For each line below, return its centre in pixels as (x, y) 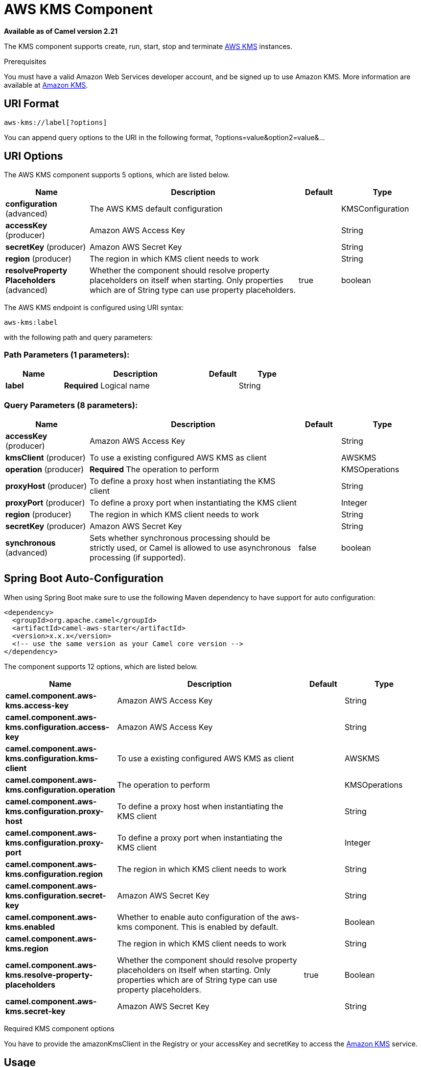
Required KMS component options (59, 1028)
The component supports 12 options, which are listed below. (101, 666)
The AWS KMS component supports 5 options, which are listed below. (117, 175)
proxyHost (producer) (46, 486)
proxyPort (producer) (45, 502)
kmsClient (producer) (46, 457)
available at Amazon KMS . (46, 85)
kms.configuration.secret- (56, 895)
